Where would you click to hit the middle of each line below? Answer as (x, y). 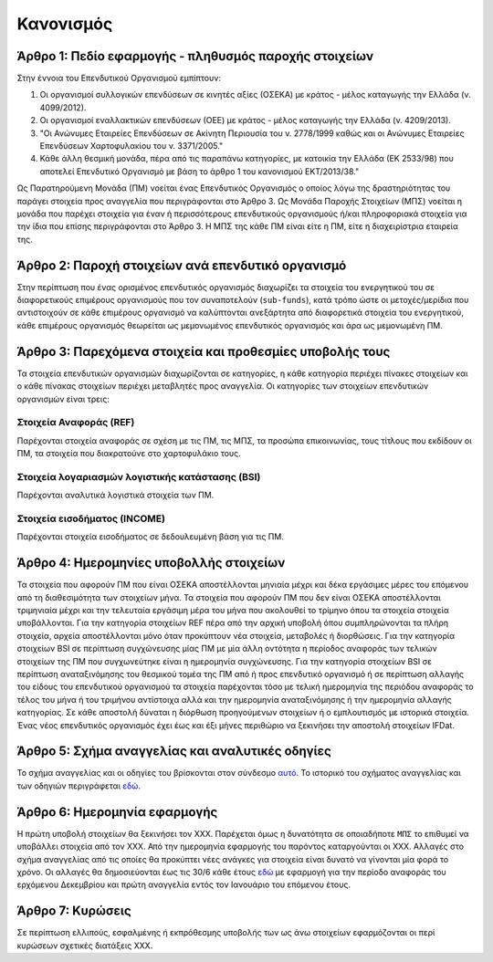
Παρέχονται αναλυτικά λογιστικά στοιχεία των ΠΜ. (115, 495)
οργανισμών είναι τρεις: (63, 399)
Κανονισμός (65, 24)
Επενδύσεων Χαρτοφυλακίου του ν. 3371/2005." (131, 146)
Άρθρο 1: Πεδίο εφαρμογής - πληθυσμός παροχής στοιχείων (195, 56)
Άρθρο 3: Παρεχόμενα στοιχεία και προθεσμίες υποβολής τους (204, 351)
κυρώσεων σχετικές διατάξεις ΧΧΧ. (85, 946)
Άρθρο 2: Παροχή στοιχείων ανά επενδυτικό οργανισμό (182, 265)
